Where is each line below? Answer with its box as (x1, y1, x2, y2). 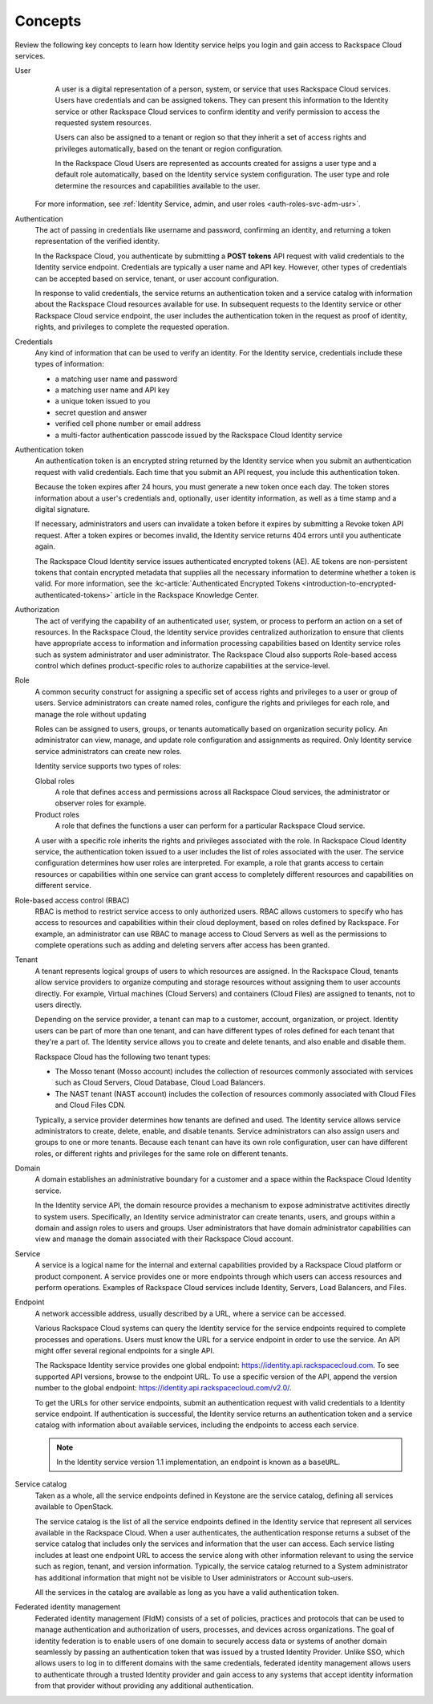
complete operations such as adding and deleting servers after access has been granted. (34, 940, 330, 950)
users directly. (34, 1000, 82, 1010)
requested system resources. (55, 117, 152, 128)
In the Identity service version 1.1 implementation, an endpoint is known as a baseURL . (56, 1457, 341, 1467)
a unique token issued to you (55, 396, 151, 406)
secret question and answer (55, 408, 148, 417)
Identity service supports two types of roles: (34, 761, 182, 771)
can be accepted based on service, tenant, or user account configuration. (34, 274, 279, 283)
